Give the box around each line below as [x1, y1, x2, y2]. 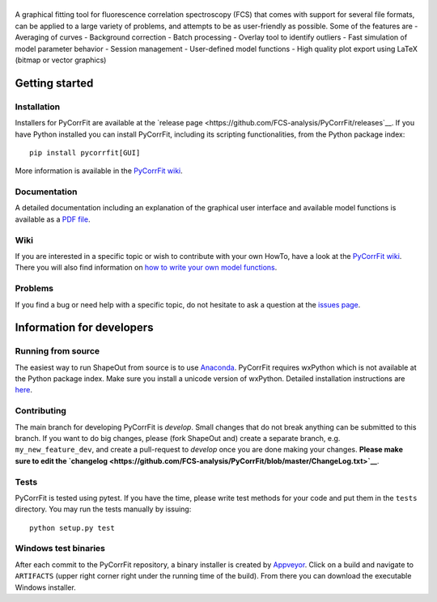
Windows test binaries [15, 543, 105, 554]
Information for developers [15, 320, 154, 335]
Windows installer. [15, 583, 76, 592]
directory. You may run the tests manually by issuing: [15, 504, 192, 514]
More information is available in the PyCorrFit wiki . [15, 166, 184, 176]
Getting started [15, 76, 94, 90]
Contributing [15, 405, 66, 417]
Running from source [15, 346, 100, 357]
